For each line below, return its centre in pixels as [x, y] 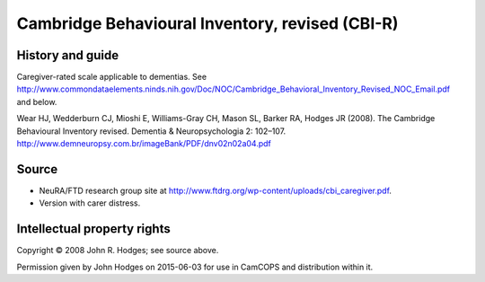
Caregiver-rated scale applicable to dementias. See [111, 77]
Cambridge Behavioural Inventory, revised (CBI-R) [207, 23]
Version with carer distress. [90, 203]
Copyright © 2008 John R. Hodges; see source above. [118, 251]
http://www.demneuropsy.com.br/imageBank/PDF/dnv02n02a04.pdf [144, 144]
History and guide [68, 55]
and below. [37, 101]
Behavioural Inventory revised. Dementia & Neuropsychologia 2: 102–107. [151, 131]
